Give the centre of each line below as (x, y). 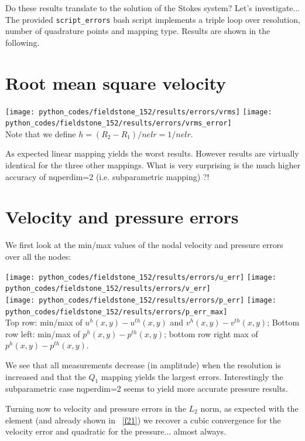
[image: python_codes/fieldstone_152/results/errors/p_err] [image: (141, 300)
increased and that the (46, 376)
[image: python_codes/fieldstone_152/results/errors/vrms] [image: (139, 112)
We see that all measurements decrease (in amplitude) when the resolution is (143, 364)
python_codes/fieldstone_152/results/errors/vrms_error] (119, 123)
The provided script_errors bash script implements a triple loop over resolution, (153, 19)
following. (23, 42)
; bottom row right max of (211, 333)
